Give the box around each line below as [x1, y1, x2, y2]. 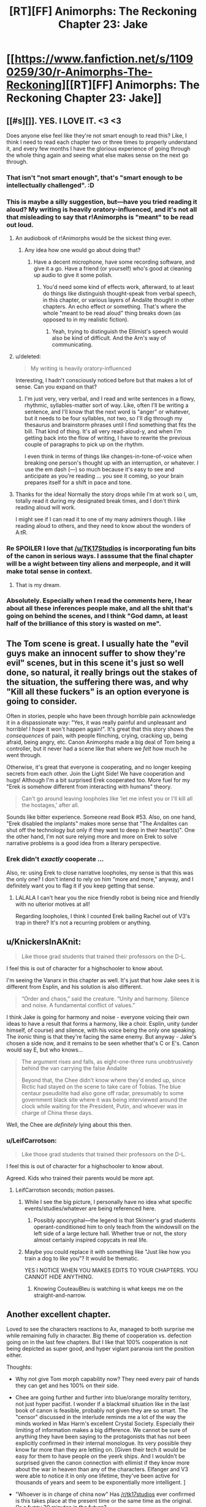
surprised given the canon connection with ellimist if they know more [15, 1459, 190, 1466]
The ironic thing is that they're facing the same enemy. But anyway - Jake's [6, 1033, 197, 1041]
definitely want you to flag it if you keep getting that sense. [6, 882, 155, 889]
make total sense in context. [6, 567, 93, 576]
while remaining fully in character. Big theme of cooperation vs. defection [6, 1332, 192, 1339]
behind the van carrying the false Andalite [21, 1064, 128, 1072]
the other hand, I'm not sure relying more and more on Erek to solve [6, 833, 178, 840]
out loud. [6, 220, 34, 229]
